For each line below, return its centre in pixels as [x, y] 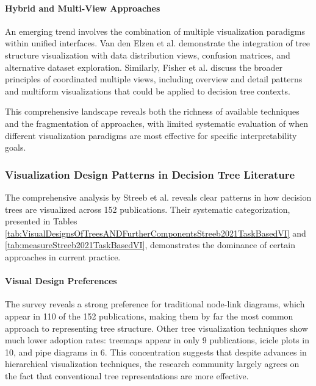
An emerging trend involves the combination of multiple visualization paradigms [155, 31]
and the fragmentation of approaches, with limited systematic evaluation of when [156, 123]
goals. [16, 147]
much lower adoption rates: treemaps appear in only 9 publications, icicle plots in [157, 340]
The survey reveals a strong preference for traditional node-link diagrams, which [155, 304]
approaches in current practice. [63, 256]
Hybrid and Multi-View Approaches [83, 8]
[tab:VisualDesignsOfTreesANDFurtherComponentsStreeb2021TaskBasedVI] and [156, 233]
